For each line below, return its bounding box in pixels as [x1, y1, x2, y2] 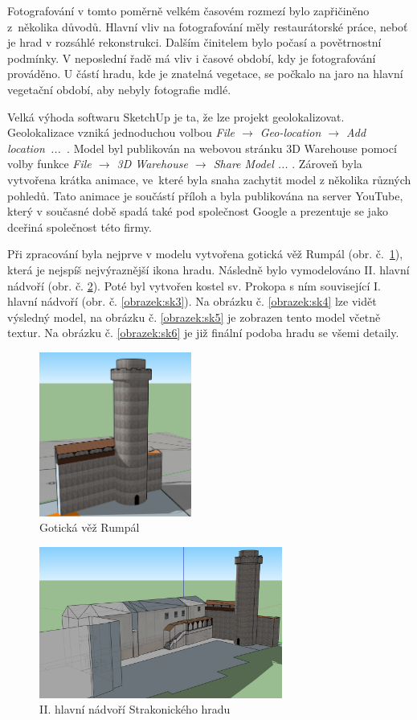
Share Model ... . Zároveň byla [213, 155, 362, 172]
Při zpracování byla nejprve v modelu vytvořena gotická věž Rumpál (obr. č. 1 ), [7, 245, 403, 262]
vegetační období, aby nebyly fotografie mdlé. [7, 80, 231, 97]
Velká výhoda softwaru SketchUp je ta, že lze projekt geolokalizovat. [7, 108, 345, 125]
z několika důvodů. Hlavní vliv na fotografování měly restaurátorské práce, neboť [7, 18, 408, 35]
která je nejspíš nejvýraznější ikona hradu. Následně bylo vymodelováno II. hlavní [7, 261, 410, 278]
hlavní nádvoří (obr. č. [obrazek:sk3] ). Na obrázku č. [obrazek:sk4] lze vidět [7, 293, 377, 310]
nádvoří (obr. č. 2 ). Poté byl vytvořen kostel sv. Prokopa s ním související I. [7, 277, 381, 294]
